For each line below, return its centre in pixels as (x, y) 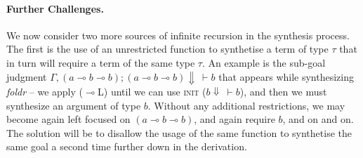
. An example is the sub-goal (264, 62)
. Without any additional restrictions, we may (246, 105)
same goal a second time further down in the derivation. (127, 146)
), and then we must (283, 92)
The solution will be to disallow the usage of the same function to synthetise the (179, 132)
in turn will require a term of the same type (101, 62)
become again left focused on (68, 119)
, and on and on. (318, 119)
